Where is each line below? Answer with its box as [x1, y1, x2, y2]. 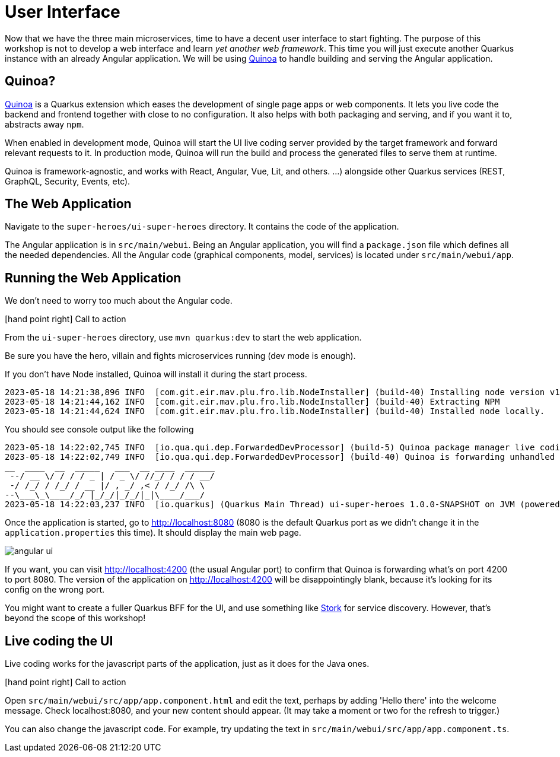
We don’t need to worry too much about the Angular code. [5, 295, 233, 306]
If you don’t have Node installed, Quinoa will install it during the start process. [5, 369, 307, 380]
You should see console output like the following [5, 424, 194, 435]
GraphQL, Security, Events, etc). [5, 176, 131, 186]
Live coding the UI [5, 633, 113, 648]
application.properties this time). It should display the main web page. [5, 527, 301, 538]
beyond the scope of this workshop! [5, 613, 146, 624]
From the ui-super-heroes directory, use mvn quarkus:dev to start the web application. [5, 332, 362, 343]
